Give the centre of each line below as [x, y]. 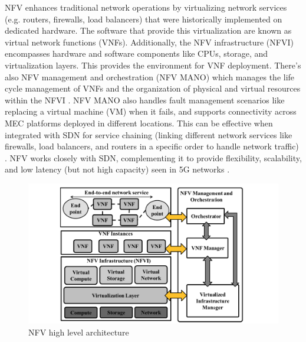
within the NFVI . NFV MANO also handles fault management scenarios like [145, 100]
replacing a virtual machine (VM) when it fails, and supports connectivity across [151, 111]
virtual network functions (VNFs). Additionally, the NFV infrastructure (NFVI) [149, 42]
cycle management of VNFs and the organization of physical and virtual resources [153, 88]
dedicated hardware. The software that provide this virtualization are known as [148, 30]
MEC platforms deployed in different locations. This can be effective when [139, 123]
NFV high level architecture [79, 332]
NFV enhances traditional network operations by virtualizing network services [146, 7]
